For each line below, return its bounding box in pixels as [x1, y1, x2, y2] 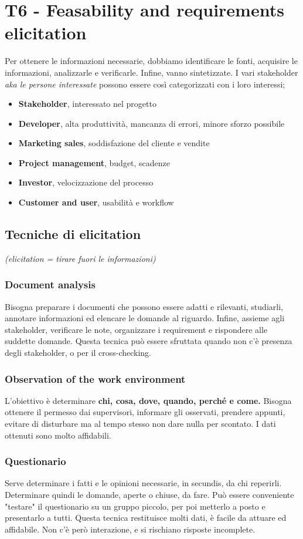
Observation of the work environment [5, 371, 186, 386]
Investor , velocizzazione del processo [18, 176, 154, 188]
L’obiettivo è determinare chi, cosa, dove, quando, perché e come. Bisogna [5, 394, 292, 406]
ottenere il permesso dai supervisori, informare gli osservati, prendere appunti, [5, 406, 285, 418]
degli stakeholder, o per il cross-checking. [5, 346, 151, 359]
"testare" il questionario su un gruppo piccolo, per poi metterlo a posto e [5, 500, 265, 512]
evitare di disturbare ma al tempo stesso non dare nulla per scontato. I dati [5, 417, 276, 430]
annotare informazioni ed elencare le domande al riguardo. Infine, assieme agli [5, 312, 285, 324]
